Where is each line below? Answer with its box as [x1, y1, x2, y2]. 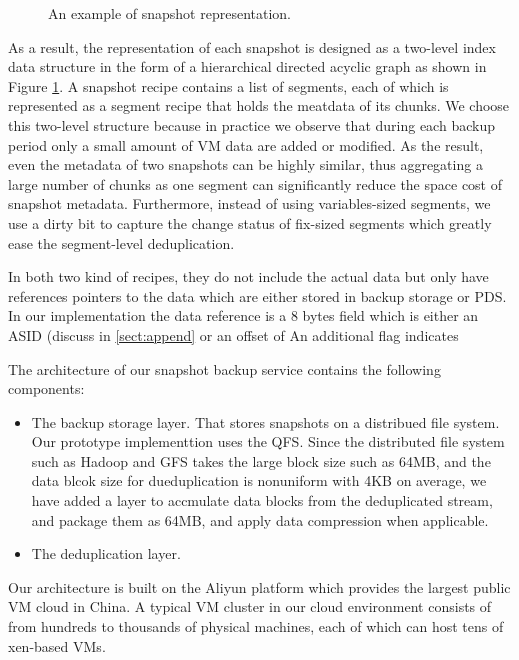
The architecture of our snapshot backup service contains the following [8, 358, 441, 379]
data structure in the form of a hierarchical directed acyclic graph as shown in [8, 56, 487, 77]
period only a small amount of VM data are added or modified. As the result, [8, 134, 484, 155]
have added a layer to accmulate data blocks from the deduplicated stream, [31, 490, 493, 511]
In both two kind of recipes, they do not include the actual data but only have [8, 266, 489, 287]
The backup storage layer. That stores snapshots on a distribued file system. [31, 411, 500, 432]
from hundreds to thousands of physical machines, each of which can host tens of [8, 616, 504, 637]
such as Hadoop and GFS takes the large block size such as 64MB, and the [31, 450, 491, 471]
